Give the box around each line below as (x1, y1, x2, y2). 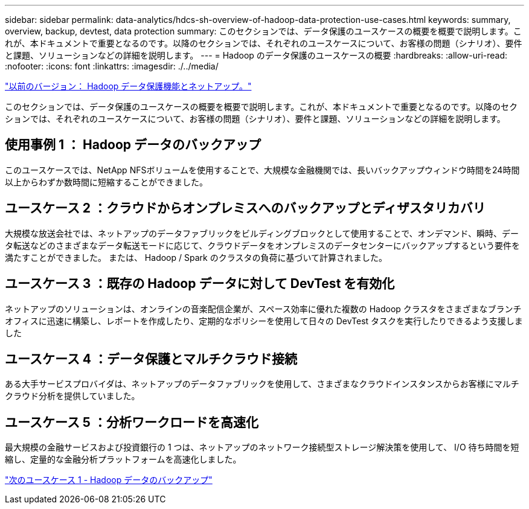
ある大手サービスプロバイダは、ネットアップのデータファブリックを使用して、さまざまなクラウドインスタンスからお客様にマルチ (5, 379, 519, 389)
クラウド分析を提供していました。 (5, 391, 140, 402)
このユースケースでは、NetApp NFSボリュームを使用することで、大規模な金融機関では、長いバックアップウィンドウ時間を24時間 (5, 164, 520, 175)
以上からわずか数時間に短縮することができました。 (5, 176, 208, 187)
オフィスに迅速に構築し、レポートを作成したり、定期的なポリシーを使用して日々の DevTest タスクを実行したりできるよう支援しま (5, 315, 523, 326)
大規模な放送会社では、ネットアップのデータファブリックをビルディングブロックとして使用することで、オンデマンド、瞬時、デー (5, 228, 519, 238)
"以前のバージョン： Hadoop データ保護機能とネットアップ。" (5, 81, 252, 91)
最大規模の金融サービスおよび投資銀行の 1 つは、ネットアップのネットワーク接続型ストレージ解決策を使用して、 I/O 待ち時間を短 (5, 442, 519, 453)
